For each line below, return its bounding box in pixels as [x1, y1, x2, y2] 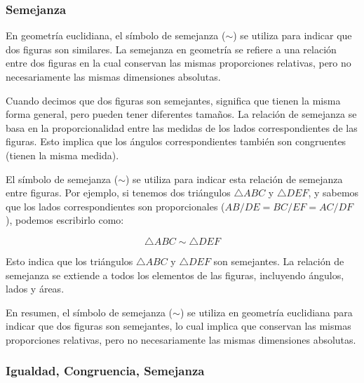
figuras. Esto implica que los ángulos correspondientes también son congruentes [6, 134, 346, 149]
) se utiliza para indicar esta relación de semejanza [126, 171, 343, 186]
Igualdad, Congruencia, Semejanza [6, 362, 205, 379]
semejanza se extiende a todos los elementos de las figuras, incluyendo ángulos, [6, 267, 344, 282]
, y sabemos [308, 185, 359, 200]
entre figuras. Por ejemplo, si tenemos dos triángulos [6, 185, 231, 200]
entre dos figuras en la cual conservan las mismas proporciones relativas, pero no [6, 55, 351, 70]
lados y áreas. [6, 281, 65, 296]
